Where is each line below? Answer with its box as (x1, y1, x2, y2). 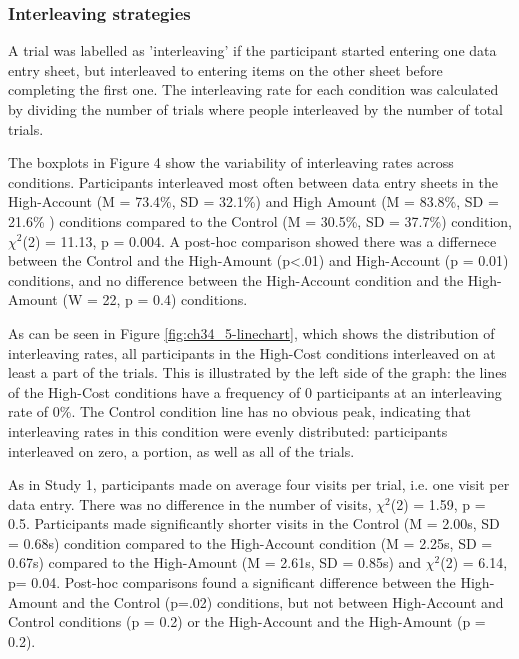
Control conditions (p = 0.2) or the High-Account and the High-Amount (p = (8, 611, 486, 632)
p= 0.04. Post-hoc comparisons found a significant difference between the (8, 572, 456, 593)
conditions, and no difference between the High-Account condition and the (8, 269, 464, 290)
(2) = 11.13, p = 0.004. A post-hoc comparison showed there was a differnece (22, 230, 497, 251)
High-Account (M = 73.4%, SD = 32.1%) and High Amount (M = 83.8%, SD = (8, 191, 499, 212)
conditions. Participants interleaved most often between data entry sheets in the (8, 171, 498, 192)
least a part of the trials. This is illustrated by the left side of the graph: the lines (8, 362, 507, 383)
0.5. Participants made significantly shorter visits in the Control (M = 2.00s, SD (8, 513, 500, 534)
